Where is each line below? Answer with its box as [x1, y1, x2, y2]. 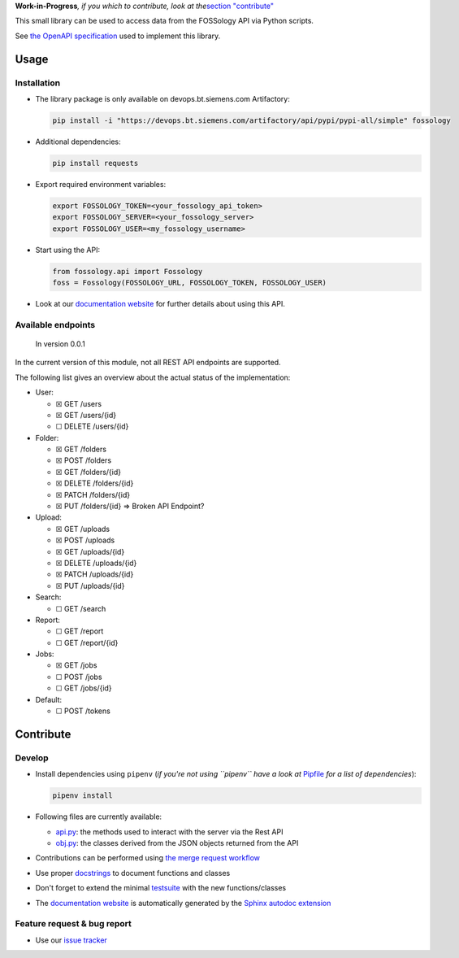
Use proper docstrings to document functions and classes [35, 868, 231, 877]
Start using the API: [35, 245, 101, 255]
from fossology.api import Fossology [52, 267, 203, 276]
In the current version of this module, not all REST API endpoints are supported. [15, 358, 281, 368]
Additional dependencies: [35, 137, 121, 146]
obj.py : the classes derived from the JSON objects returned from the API [55, 838, 299, 847]
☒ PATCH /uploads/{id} [55, 569, 134, 579]
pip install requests [52, 159, 139, 168]
